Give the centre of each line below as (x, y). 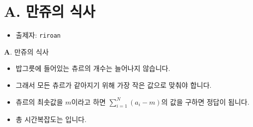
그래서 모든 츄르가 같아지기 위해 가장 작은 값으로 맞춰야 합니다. (114, 85)
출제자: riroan (38, 35)
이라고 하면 (88, 101)
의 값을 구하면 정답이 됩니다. (205, 101)
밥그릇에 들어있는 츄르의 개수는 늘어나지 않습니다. (93, 68)
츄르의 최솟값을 (39, 101)
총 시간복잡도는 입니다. (51, 119)
